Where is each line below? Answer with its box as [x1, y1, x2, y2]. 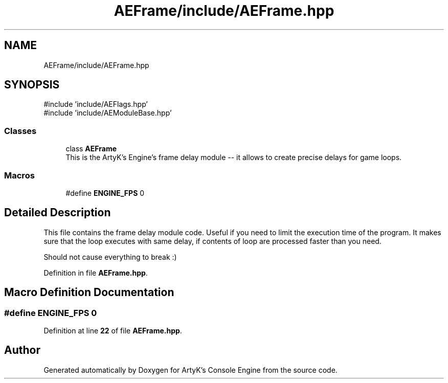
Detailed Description [4, 206, 111, 219]
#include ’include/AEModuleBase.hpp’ [43, 108, 172, 118]
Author [4, 344, 40, 357]
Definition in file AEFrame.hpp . [43, 268, 148, 277]
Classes [4, 125, 37, 136]
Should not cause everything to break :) [43, 252, 177, 261]
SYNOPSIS [4, 78, 60, 92]
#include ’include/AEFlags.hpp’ [43, 100, 148, 109]
